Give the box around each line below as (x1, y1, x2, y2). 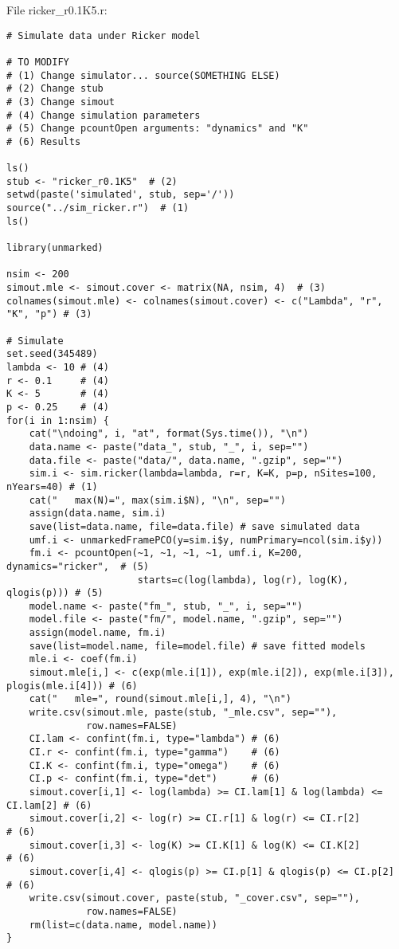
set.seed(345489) (6, 348, 98, 360)
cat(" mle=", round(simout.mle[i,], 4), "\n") (29, 693, 291, 705)
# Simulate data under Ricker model (6, 29, 201, 41)
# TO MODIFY (6, 56, 69, 68)
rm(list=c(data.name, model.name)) (29, 919, 217, 931)
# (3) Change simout (6, 96, 115, 108)
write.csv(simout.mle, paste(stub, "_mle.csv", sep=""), (29, 707, 338, 719)
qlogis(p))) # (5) (6, 587, 104, 599)
